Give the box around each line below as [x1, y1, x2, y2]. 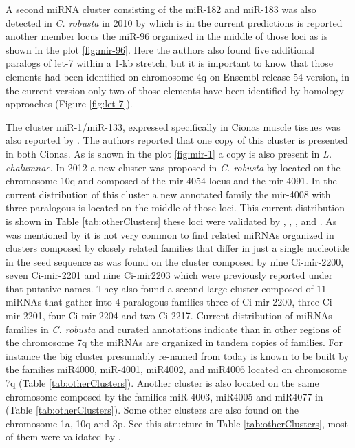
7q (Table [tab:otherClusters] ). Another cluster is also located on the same [6, 376, 319, 390]
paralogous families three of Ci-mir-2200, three [123, 295, 320, 309]
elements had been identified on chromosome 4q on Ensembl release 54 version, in [6, 69, 349, 83]
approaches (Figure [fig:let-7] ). [6, 96, 133, 111]
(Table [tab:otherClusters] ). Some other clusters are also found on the [6, 403, 299, 417]
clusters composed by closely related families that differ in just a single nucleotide [6, 241, 349, 255]
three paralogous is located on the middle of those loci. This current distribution [6, 200, 345, 215]
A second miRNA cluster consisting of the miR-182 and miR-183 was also [6, 2, 316, 16]
